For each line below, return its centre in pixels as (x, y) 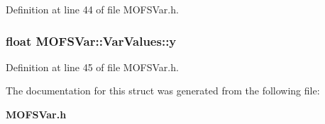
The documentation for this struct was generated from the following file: (163, 91)
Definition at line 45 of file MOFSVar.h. (92, 67)
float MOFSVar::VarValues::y (91, 41)
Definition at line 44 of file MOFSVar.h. (92, 9)
